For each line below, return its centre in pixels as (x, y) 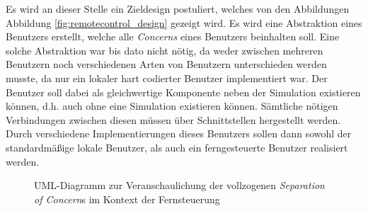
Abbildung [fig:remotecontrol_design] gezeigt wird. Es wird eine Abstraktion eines (184, 22)
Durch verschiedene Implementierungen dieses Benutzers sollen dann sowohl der (179, 133)
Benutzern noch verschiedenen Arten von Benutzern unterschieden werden (166, 64)
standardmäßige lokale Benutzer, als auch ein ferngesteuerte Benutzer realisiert (177, 147)
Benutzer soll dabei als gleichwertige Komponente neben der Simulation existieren (183, 92)
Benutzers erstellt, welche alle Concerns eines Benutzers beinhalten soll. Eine (173, 36)
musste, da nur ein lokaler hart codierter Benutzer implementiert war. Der (167, 78)
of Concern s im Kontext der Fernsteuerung (127, 199)
